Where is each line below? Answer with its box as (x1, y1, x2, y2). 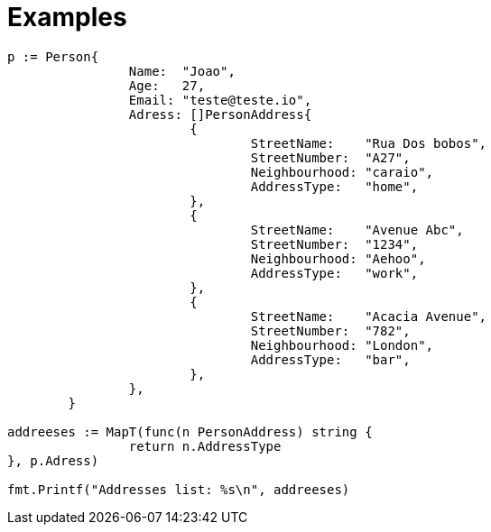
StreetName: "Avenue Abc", (250, 222, 464, 237)
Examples (7, 2, 127, 32)
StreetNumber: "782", (250, 323, 411, 338)
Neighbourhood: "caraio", (250, 164, 434, 179)
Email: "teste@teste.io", (128, 92, 312, 107)
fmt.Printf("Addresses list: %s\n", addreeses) (7, 482, 350, 497)
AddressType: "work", (250, 265, 419, 280)
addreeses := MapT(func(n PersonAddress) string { (7, 424, 373, 439)
